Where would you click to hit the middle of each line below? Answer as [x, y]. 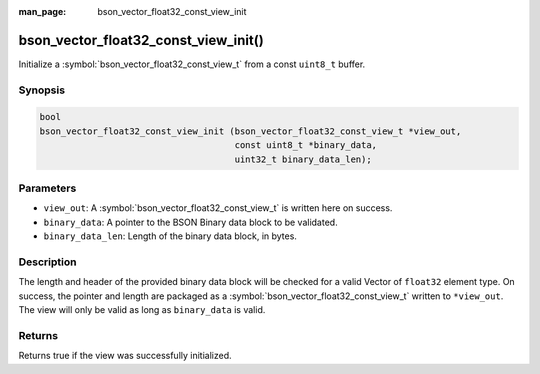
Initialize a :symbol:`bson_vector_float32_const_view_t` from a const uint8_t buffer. [192, 64]
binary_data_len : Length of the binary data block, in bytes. [170, 236]
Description [47, 262]
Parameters [47, 188]
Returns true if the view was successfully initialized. [125, 356]
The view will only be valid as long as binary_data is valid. [142, 310]
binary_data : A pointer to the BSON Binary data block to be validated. [191, 222]
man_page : [42, 11]
